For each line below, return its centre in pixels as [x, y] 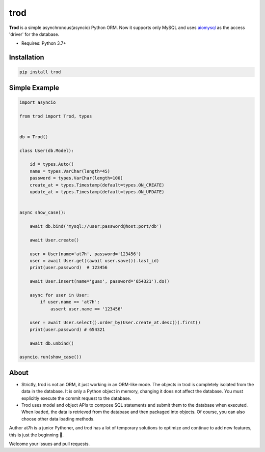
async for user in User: [60, 295]
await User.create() [54, 240]
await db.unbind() [52, 343]
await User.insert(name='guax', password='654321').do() [100, 281]
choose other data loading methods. [58, 419]
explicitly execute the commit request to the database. [76, 398]
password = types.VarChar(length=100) [76, 178]
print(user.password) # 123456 [69, 268]
